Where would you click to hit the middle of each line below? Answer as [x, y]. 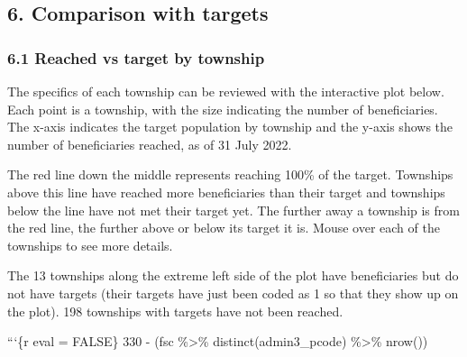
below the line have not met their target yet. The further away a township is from [233, 210]
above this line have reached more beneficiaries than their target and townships [226, 192]
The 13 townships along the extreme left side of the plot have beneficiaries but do [233, 275]
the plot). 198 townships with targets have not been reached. [175, 311]
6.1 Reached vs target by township [136, 57]
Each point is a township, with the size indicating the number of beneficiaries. [223, 109]
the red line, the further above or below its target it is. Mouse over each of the [224, 228]
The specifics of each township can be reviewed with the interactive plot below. [226, 91]
